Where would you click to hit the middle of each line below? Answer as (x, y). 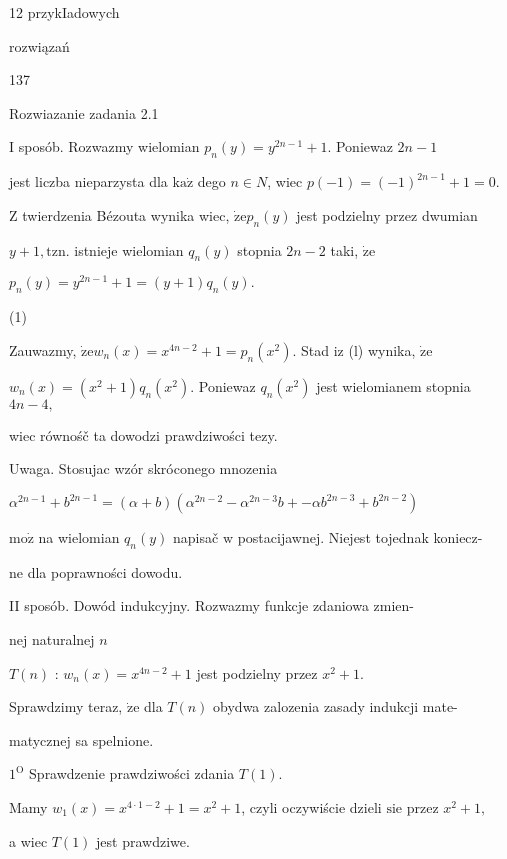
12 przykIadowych (64, 12)
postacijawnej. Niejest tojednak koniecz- (360, 537)
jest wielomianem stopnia (393, 385)
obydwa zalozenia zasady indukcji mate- (335, 706)
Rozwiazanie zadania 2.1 (84, 112)
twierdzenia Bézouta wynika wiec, (126, 214)
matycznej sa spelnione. (81, 739)
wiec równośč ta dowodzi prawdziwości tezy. (143, 434)
